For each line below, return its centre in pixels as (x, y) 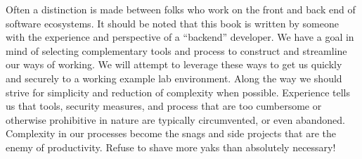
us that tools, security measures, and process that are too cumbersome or (164, 106)
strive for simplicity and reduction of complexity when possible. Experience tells (178, 92)
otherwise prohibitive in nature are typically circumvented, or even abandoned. (175, 119)
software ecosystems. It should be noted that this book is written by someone (172, 23)
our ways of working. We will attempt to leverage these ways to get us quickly (174, 64)
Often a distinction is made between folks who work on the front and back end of (181, 9)
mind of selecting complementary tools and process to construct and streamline (176, 50)
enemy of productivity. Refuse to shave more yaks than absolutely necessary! (171, 147)
